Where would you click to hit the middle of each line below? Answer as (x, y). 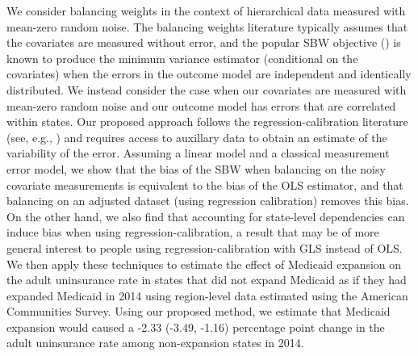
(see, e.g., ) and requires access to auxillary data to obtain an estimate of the (197, 137)
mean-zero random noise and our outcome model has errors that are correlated (201, 105)
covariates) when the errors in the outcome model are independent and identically (209, 74)
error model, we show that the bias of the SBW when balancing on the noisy (196, 168)
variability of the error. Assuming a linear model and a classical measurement (198, 153)
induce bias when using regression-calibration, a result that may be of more (193, 232)
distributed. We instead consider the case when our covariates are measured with (207, 89)
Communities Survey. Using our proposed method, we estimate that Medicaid (199, 311)
